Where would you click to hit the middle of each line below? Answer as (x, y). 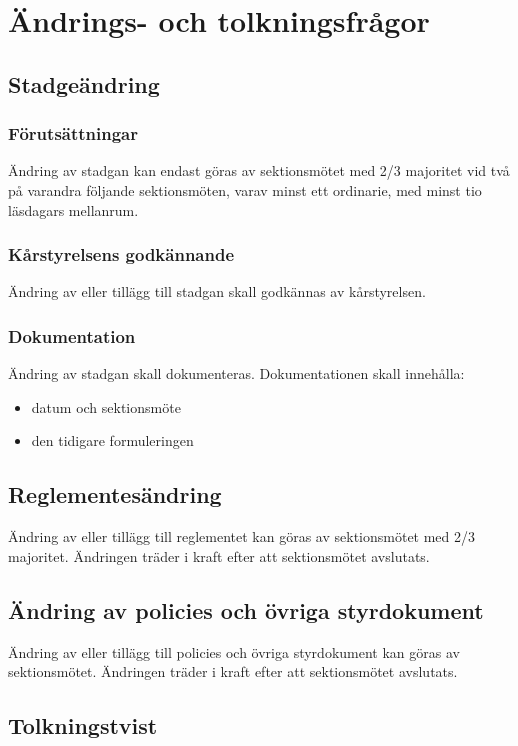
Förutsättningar (73, 133)
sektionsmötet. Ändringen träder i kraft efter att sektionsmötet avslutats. (233, 671)
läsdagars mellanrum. (73, 209)
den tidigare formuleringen (112, 440)
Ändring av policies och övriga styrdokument (246, 609)
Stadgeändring (84, 83)
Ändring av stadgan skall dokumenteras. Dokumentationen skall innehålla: (236, 373)
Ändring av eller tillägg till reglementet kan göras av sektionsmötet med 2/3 (242, 536)
